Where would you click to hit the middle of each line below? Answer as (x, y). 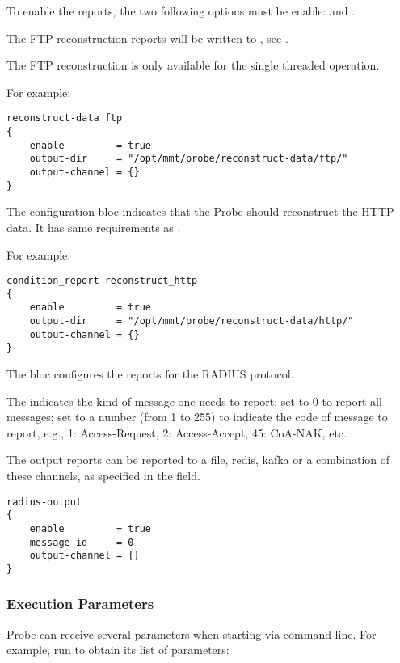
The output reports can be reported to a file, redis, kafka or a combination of (198, 460)
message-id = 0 (82, 542)
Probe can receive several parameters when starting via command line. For (192, 633)
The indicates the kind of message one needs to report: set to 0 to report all (194, 401)
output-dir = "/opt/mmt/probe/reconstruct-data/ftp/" (189, 159)
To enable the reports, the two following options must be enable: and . (181, 11)
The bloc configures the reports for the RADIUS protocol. (150, 374)
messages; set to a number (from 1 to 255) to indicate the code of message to (197, 417)
